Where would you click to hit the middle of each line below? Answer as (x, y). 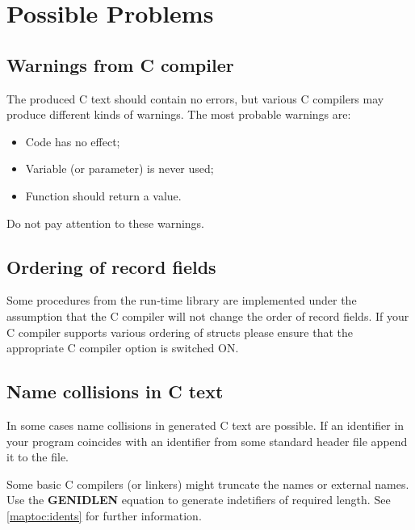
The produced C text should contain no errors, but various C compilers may (195, 98)
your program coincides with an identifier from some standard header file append (207, 441)
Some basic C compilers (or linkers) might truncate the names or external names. (208, 484)
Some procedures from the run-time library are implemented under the (182, 300)
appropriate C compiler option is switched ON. (123, 348)
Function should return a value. (103, 195)
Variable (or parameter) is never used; (119, 168)
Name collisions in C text (115, 391)
